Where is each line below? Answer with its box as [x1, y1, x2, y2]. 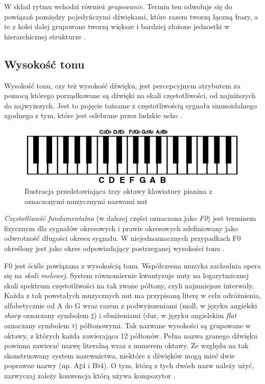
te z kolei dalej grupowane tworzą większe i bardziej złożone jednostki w [4, 21, 230, 32]
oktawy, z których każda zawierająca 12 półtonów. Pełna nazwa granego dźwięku [4, 330, 257, 341]
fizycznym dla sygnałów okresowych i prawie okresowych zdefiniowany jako [4, 222, 238, 233]
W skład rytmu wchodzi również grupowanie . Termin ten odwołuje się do [4, 1, 232, 11]
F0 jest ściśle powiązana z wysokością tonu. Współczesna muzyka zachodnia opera [4, 260, 261, 270]
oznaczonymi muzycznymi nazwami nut [25, 195, 148, 206]
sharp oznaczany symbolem [4, 310, 89, 321]
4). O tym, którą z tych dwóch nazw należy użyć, [100, 360, 254, 371]
